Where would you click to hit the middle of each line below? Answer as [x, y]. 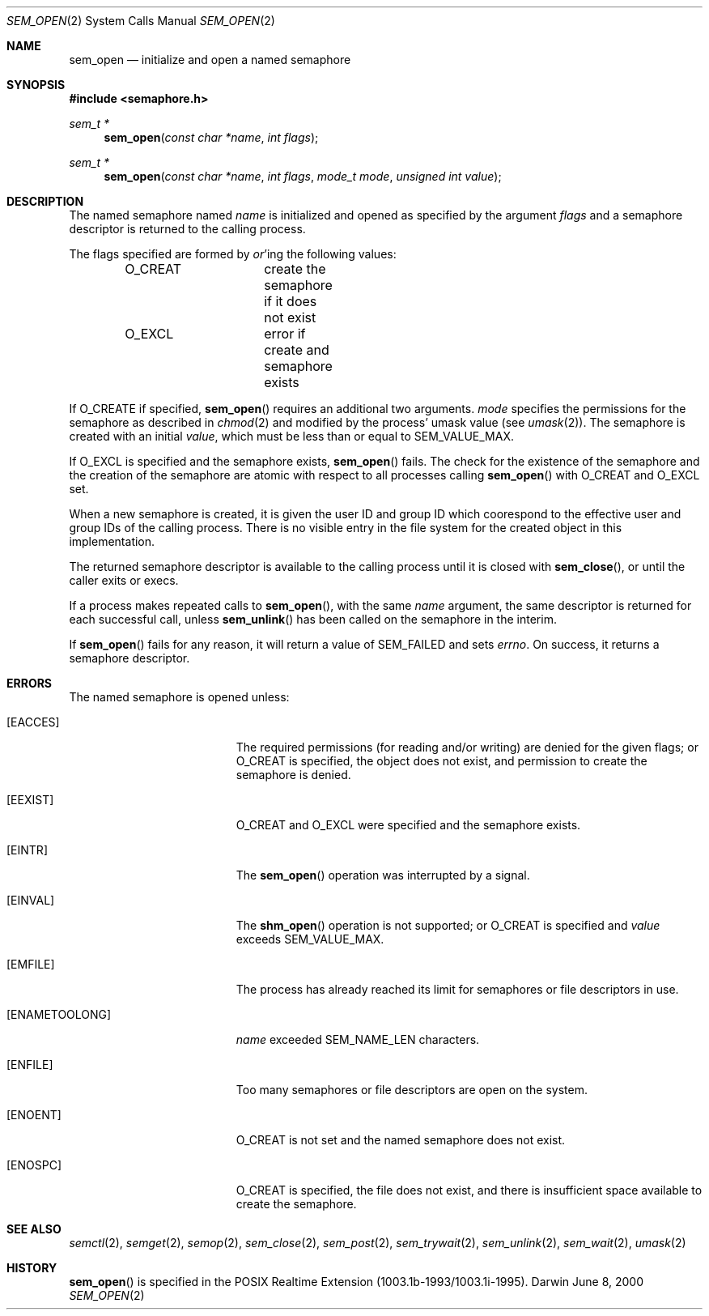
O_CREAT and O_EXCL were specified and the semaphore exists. [408, 825]
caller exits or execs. [124, 580]
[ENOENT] [34, 1115]
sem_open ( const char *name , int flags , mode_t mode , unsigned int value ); [303, 176]
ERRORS [30, 683]
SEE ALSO [34, 1229]
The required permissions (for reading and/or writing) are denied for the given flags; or [467, 747]
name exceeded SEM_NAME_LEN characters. [358, 1039]
